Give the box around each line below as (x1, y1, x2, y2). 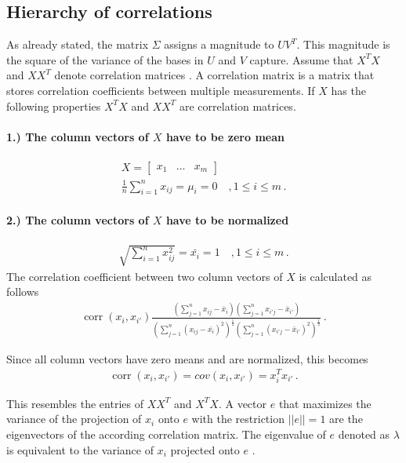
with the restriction (191, 410, 285, 427)
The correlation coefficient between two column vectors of (6, 268, 283, 284)
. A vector (218, 395, 267, 411)
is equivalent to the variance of (6, 441, 154, 458)
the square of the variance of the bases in (6, 51, 204, 67)
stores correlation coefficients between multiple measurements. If (6, 82, 315, 98)
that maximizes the (278, 395, 372, 411)
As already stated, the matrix (6, 36, 149, 53)
